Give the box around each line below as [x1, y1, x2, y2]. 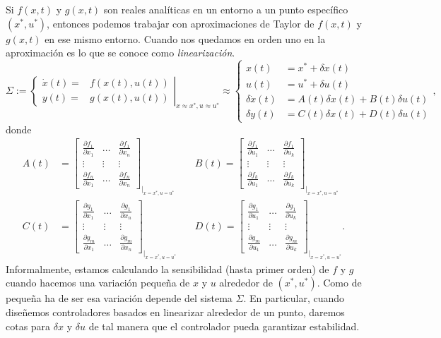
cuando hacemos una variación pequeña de [6, 275, 190, 290]
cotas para [6, 318, 51, 333]
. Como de [317, 275, 362, 290]
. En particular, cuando [243, 291, 345, 306]
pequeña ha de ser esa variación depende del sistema [6, 291, 233, 306]
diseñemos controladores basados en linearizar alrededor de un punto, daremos [6, 304, 345, 319]
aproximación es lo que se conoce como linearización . [6, 45, 235, 60]
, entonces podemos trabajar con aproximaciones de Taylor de [47, 16, 314, 30]
